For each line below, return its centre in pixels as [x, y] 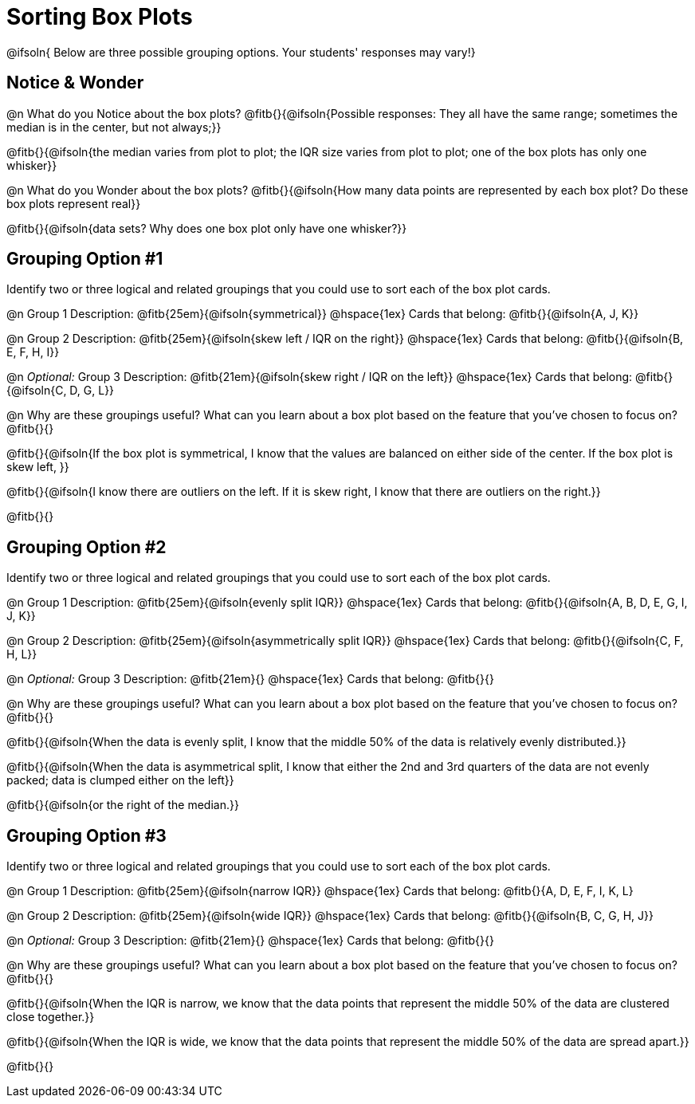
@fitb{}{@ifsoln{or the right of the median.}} [123, 805]
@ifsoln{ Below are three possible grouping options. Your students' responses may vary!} [241, 52]
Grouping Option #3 [86, 835]
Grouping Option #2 [86, 547]
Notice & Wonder [75, 83]
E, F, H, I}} [33, 352]
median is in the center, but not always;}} [114, 127]
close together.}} [51, 1017]
